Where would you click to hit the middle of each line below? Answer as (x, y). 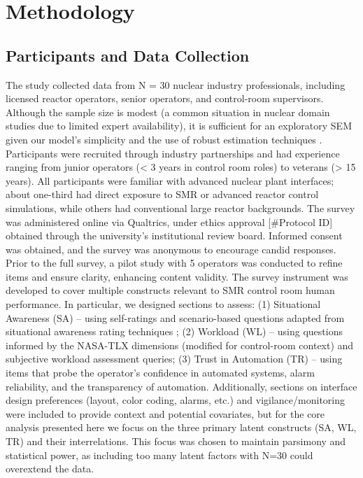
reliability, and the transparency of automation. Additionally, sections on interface (181, 386)
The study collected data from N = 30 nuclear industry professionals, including (176, 84)
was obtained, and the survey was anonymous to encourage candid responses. (171, 249)
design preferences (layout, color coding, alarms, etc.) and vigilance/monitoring (175, 400)
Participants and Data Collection (128, 55)
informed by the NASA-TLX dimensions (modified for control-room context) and (180, 345)
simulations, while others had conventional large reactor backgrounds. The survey (180, 208)
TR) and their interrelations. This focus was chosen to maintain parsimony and (176, 441)
